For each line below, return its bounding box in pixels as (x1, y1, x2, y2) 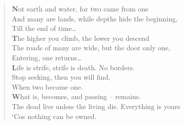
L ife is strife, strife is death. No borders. (11, 62, 135, 72)
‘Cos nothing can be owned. (11, 111, 97, 121)
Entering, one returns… (11, 52, 82, 62)
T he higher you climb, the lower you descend (11, 32, 150, 43)
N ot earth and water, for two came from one (11, 3, 149, 13)
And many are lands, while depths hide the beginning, (11, 13, 178, 23)
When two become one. (11, 81, 83, 92)
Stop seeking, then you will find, (11, 72, 111, 82)
